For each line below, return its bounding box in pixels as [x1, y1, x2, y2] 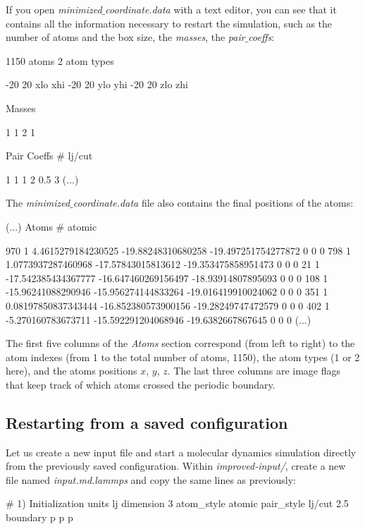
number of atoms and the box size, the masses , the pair [6, 30, 245, 44]
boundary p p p [6, 510, 73, 525]
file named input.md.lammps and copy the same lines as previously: [6, 472, 296, 487]
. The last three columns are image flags [167, 363, 341, 378]
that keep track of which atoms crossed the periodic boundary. [6, 377, 276, 391]
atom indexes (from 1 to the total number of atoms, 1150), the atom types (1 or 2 [6, 349, 360, 364]
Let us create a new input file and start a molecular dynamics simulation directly [6, 444, 357, 459]
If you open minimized [6, 2, 102, 16]
